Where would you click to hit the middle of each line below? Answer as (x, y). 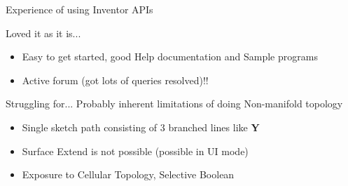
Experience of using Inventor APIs (79, 9)
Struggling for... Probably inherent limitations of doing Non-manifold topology (174, 104)
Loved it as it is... (43, 33)
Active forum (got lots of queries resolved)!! (115, 80)
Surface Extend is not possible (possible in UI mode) (135, 151)
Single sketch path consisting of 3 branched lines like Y (141, 127)
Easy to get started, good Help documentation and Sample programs (170, 57)
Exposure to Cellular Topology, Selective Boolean (128, 174)
